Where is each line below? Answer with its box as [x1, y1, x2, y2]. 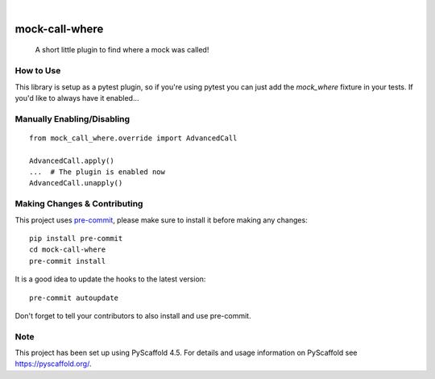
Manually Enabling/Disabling [14, 113, 130, 124]
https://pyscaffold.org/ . [14, 359, 92, 369]
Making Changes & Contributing [14, 198, 143, 210]
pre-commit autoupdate [29, 293, 119, 302]
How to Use [14, 65, 61, 77]
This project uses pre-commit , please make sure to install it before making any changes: [14, 214, 308, 225]
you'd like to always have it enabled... [14, 93, 139, 102]
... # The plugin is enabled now [29, 168, 165, 177]
